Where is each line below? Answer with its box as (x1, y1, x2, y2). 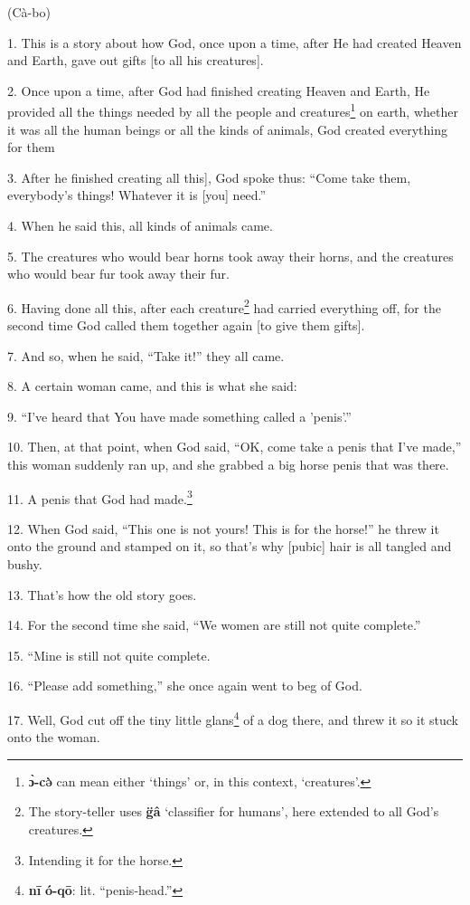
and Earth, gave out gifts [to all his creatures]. (7, 51, 264, 70)
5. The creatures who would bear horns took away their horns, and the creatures (7, 246, 454, 265)
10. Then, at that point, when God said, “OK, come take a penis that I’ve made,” (7, 437, 462, 456)
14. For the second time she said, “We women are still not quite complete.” (7, 615, 421, 634)
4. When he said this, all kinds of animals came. (7, 216, 273, 234)
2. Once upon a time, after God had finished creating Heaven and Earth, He (7, 81, 430, 100)
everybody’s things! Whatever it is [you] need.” (7, 186, 267, 205)
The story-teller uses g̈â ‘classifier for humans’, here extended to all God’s (28, 802, 439, 821)
